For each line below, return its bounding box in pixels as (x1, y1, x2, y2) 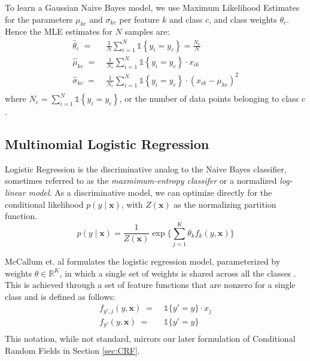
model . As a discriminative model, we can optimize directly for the (28, 186, 272, 199)
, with (121, 198, 143, 210)
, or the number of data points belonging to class (119, 92, 299, 105)
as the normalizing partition (174, 198, 276, 210)
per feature (119, 13, 160, 25)
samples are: (124, 25, 170, 38)
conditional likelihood (5, 198, 84, 210)
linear (5, 186, 26, 199)
